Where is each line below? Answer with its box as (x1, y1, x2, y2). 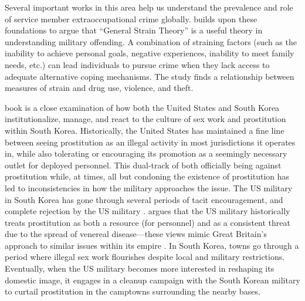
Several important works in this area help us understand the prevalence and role (5, 1, 293, 13)
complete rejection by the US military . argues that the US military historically (5, 205, 290, 217)
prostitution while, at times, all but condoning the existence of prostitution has (5, 170, 290, 182)
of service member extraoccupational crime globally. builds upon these (5, 12, 257, 25)
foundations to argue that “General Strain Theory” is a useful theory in (5, 24, 263, 36)
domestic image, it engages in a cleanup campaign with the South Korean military (5, 273, 300, 286)
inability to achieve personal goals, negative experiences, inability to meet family (5, 47, 294, 59)
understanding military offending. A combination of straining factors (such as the (5, 35, 297, 48)
